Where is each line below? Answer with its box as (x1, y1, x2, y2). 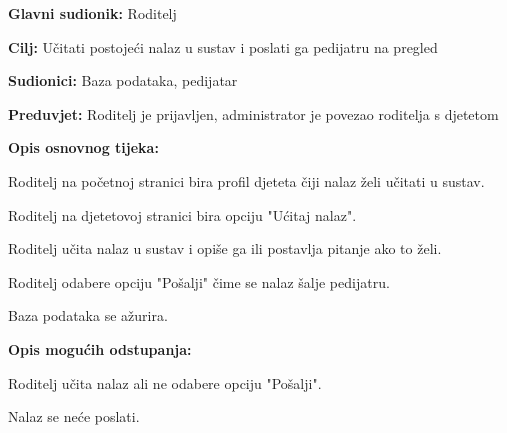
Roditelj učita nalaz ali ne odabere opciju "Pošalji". (8, 372, 322, 393)
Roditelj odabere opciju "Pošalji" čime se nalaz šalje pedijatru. (8, 271, 390, 292)
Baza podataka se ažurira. (8, 305, 168, 326)
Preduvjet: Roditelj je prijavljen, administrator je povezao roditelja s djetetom (8, 103, 499, 124)
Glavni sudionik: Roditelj (8, 3, 177, 23)
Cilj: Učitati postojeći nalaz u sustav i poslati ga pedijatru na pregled (8, 36, 438, 57)
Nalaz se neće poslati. (8, 406, 140, 427)
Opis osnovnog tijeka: (8, 137, 159, 158)
